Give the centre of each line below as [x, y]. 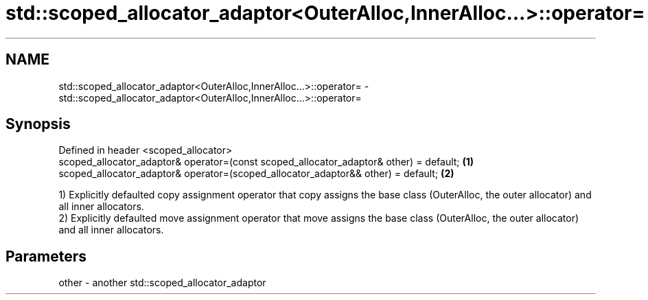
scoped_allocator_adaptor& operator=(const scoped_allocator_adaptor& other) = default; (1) [266, 162]
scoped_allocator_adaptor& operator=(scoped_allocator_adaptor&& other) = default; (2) [256, 174]
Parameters [46, 256]
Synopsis [38, 124]
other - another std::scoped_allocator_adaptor [162, 283]
